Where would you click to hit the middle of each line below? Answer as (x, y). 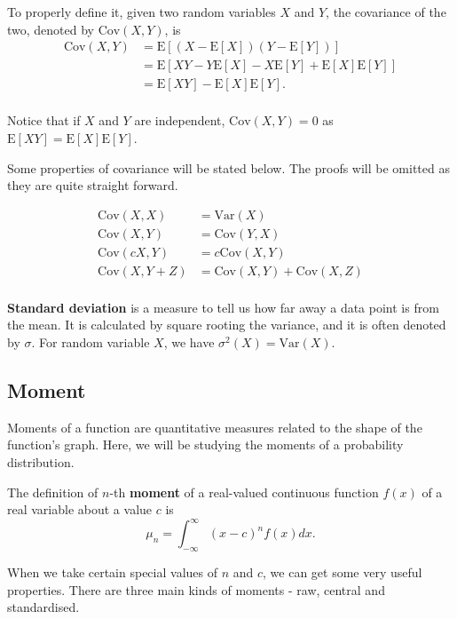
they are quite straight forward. (93, 185)
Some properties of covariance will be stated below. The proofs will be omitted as (228, 167)
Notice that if (44, 120)
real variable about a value (80, 509)
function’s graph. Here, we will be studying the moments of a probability (205, 444)
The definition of (53, 492)
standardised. (43, 607)
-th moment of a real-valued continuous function (244, 492)
